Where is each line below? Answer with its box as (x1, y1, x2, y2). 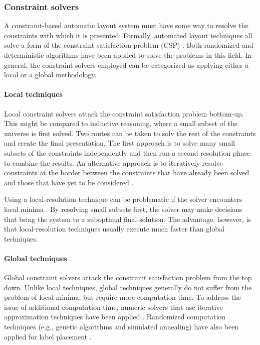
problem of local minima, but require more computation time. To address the (4, 292, 241, 302)
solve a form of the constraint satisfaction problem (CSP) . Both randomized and (4, 40, 253, 50)
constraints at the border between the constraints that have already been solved (4, 167, 249, 178)
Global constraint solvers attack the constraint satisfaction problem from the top (4, 272, 252, 283)
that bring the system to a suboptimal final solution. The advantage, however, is (4, 213, 251, 224)
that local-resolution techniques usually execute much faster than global (4, 223, 224, 234)
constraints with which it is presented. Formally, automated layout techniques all (4, 30, 252, 40)
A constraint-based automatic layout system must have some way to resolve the (4, 20, 248, 31)
